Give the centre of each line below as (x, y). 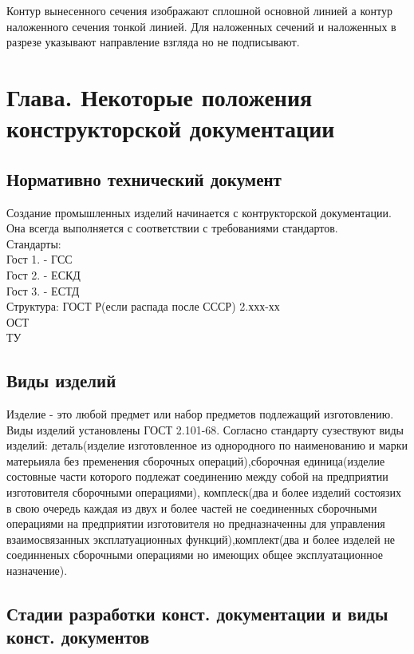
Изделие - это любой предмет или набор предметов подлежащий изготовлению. (200, 414)
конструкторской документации (171, 128)
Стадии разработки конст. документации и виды (197, 614)
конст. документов (78, 637)
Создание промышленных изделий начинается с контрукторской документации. (199, 212)
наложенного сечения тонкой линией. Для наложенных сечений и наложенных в (201, 26)
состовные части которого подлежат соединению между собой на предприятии (197, 476)
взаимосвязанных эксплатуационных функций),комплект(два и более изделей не (201, 539)
